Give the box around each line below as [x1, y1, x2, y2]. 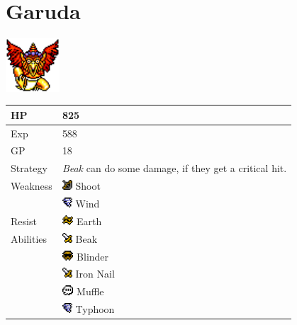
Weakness [11, 178, 52, 193]
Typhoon [75, 302, 115, 317]
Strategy [11, 161, 47, 176]
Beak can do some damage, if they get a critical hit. [62, 161, 287, 176]
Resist [11, 213, 37, 228]
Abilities [11, 231, 47, 246]
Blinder [77, 249, 109, 263]
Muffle [77, 284, 104, 299]
